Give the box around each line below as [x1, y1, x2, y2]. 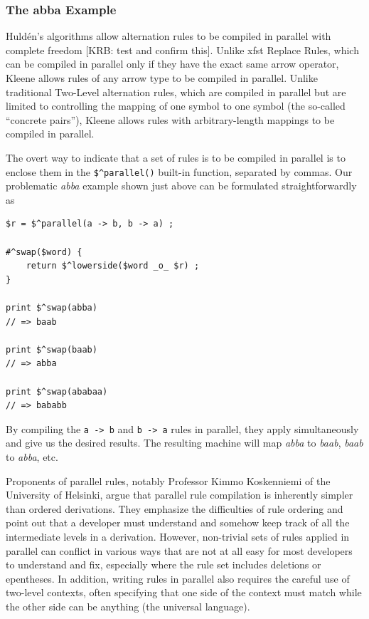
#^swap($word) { [6, 246, 82, 257]
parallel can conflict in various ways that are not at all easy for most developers [6, 543, 353, 558]
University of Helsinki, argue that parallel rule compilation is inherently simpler [6, 487, 353, 502]
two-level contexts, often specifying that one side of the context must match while [6, 585, 362, 600]
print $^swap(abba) [6, 302, 97, 313]
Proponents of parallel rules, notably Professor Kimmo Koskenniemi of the [6, 473, 331, 488]
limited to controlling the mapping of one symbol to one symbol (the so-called [6, 98, 346, 113]
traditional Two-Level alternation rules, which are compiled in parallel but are [6, 84, 346, 99]
